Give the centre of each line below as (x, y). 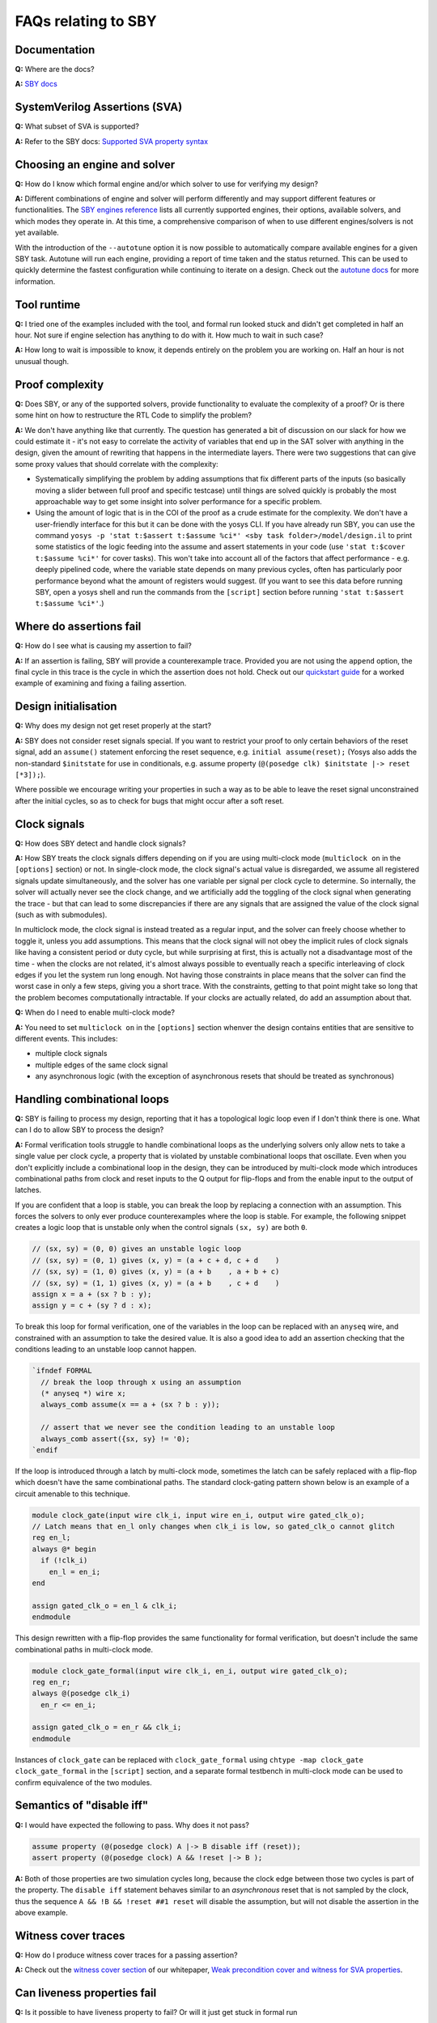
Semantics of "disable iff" (82, 1806)
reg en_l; (51, 1538)
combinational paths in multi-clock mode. (84, 1649)
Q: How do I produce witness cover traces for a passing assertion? (126, 1955)
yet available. (37, 233)
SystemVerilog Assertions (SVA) (99, 107)
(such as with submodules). (61, 914)
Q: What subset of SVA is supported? (77, 126)
